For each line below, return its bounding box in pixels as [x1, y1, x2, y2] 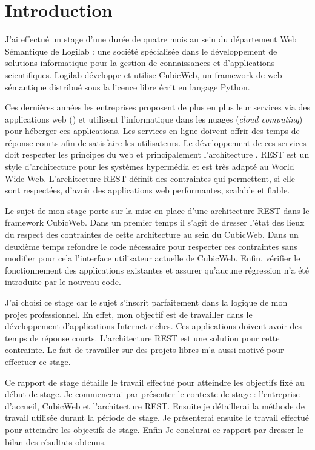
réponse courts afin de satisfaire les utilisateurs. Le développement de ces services [5, 136, 307, 149]
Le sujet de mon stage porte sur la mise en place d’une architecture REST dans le [5, 204, 310, 217]
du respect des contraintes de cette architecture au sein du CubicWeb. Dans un [5, 228, 299, 241]
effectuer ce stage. [5, 355, 71, 368]
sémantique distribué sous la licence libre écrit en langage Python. [5, 80, 250, 93]
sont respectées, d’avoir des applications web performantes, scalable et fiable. [5, 184, 290, 196]
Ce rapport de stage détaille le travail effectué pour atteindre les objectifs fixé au [5, 375, 305, 388]
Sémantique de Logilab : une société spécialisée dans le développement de [5, 44, 277, 57]
